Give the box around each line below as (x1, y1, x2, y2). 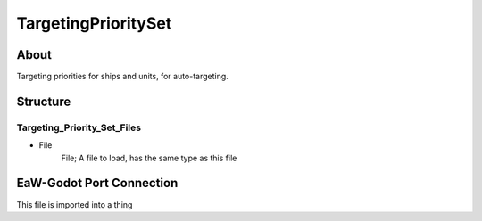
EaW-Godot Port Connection (16, 176, 179, 191)
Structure (16, 94, 71, 109)
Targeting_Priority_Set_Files (16, 121, 142, 134)
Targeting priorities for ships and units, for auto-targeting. (16, 71, 229, 82)
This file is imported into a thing (16, 199, 133, 209)
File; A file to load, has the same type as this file (61, 152, 237, 163)
